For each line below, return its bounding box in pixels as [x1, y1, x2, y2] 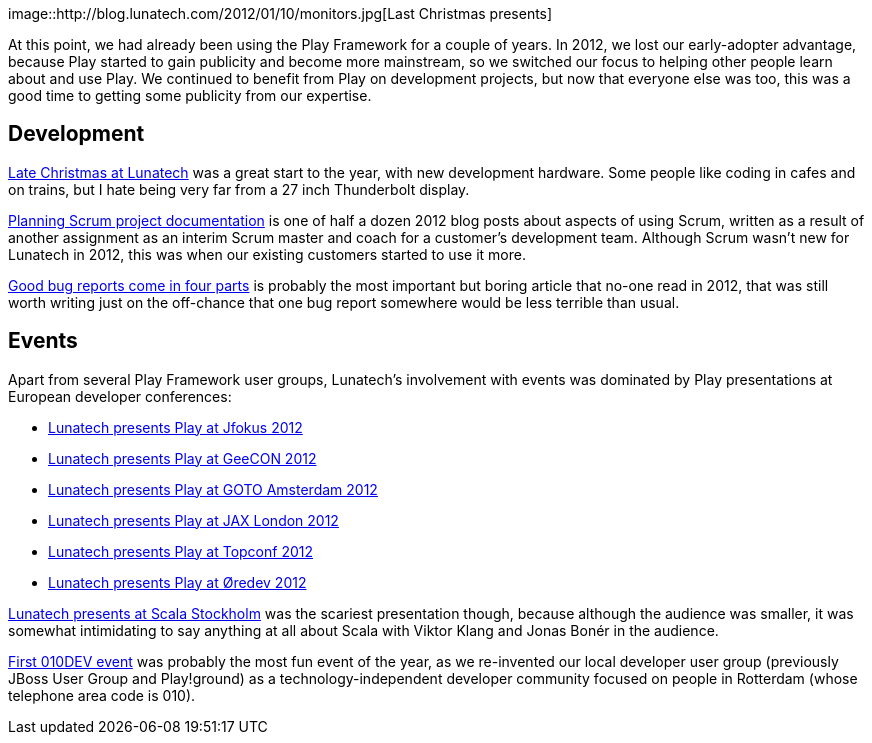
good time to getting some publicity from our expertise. [8, 87, 372, 104]
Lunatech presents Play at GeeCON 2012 [48, 449, 317, 467]
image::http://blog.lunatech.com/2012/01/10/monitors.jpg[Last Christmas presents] [8, 5, 553, 22]
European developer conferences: [8, 387, 232, 405]
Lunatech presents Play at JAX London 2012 [48, 511, 339, 529]
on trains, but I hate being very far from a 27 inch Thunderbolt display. [8, 180, 470, 198]
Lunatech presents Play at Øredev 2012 [48, 573, 307, 591]
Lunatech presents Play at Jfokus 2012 [48, 418, 303, 436]
